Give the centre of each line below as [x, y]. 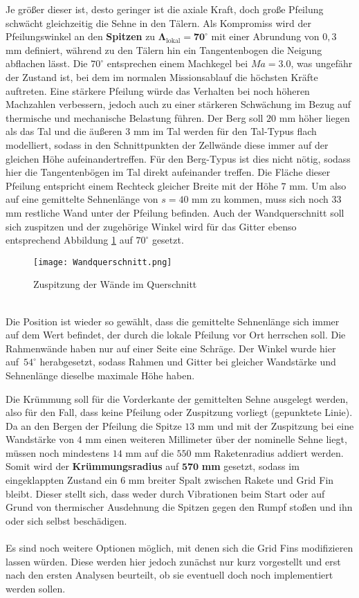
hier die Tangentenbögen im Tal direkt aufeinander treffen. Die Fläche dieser [168, 172]
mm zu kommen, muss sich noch [260, 199]
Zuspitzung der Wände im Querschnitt [115, 284]
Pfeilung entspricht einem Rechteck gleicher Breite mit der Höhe [142, 185]
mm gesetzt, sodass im [250, 466]
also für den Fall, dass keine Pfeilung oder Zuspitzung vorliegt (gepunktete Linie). [179, 412]
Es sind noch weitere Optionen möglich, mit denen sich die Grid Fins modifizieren [179, 548]
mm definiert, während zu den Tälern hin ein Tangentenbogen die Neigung [164, 49]
